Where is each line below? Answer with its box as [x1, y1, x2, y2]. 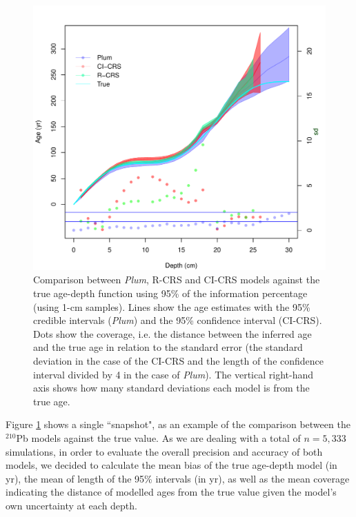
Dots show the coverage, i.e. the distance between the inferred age [33, 326, 312, 341]
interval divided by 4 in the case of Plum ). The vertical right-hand [33, 367, 313, 381]
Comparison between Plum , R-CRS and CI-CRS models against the [33, 272, 320, 287]
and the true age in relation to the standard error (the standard [33, 340, 303, 354]
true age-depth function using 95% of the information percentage [33, 286, 308, 301]
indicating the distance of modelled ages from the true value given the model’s [6, 485, 337, 499]
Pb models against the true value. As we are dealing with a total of [16, 430, 301, 445]
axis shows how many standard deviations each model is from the [33, 381, 310, 395]
